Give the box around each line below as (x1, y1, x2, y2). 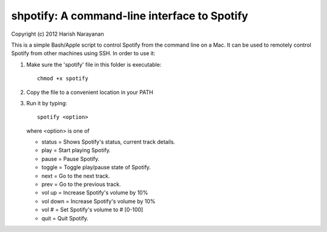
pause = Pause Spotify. (41, 155, 100, 162)
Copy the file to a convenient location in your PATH (26, 88, 154, 96)
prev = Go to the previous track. (41, 181, 121, 188)
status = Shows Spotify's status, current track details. (41, 138, 176, 145)
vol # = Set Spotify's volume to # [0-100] (41, 206, 144, 213)
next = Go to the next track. (41, 172, 110, 179)
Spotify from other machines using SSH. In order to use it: (11, 50, 156, 57)
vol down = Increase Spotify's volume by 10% (41, 197, 156, 205)
